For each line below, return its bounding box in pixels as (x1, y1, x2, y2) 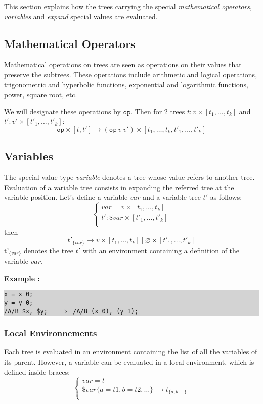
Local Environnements (4, 327, 97, 339)
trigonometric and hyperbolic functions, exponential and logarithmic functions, (4, 79, 249, 89)
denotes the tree (23, 245, 74, 255)
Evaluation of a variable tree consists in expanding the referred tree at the (4, 182, 234, 192)
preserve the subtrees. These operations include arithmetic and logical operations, (4, 69, 257, 79)
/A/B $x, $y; (4, 307, 48, 315)
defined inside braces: (4, 366, 70, 377)
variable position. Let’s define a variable (4, 192, 128, 202)
